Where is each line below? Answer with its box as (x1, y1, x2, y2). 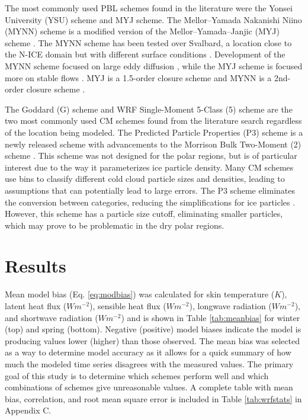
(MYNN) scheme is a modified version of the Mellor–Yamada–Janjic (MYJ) (5, 25, 280, 37)
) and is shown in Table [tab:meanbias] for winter (121, 311, 300, 323)
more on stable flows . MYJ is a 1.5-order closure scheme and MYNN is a (5, 71, 272, 84)
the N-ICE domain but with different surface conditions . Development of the (5, 48, 285, 60)
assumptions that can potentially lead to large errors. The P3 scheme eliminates (5, 184, 295, 196)
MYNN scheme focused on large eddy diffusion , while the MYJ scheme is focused (5, 59, 303, 72)
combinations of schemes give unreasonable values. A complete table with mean (5, 381, 293, 393)
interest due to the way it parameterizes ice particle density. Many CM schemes (5, 161, 294, 173)
